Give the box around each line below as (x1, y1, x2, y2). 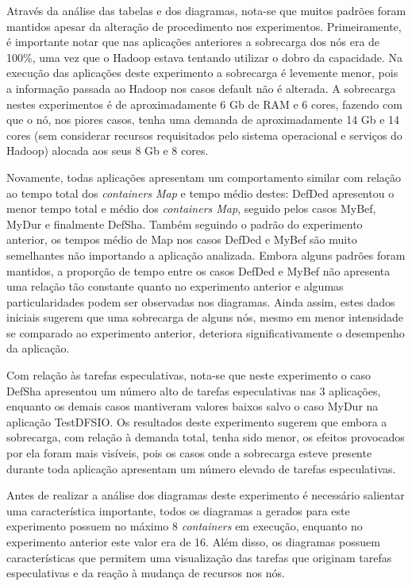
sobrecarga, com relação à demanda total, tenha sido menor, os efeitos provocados (6, 429, 405, 445)
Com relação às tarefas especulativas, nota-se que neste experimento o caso (6, 367, 372, 384)
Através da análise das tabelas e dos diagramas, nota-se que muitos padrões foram (6, 2, 406, 18)
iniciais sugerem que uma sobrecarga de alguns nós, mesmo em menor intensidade (6, 309, 403, 326)
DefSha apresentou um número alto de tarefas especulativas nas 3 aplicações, (6, 382, 381, 399)
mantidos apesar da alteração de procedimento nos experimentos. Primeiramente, (6, 17, 402, 34)
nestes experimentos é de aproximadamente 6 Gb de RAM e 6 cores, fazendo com (6, 95, 402, 112)
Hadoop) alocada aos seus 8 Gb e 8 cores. (6, 142, 209, 159)
